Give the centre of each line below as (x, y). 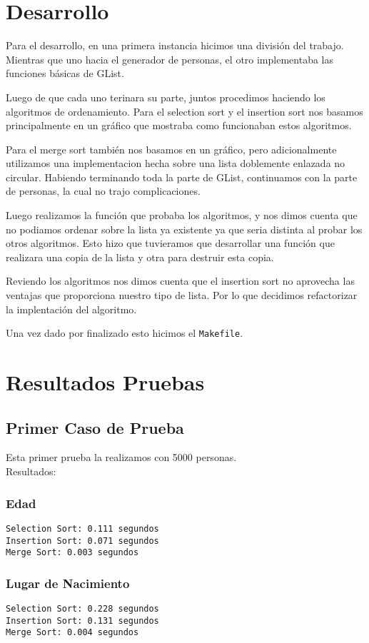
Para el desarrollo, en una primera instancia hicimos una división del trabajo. (175, 45)
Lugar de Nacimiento (68, 583)
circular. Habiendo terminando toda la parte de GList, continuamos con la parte (182, 177)
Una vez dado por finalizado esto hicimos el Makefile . (125, 333)
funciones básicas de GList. (65, 73)
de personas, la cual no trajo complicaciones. (103, 191)
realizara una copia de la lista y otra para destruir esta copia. (140, 257)
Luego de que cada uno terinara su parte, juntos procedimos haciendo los (166, 97)
